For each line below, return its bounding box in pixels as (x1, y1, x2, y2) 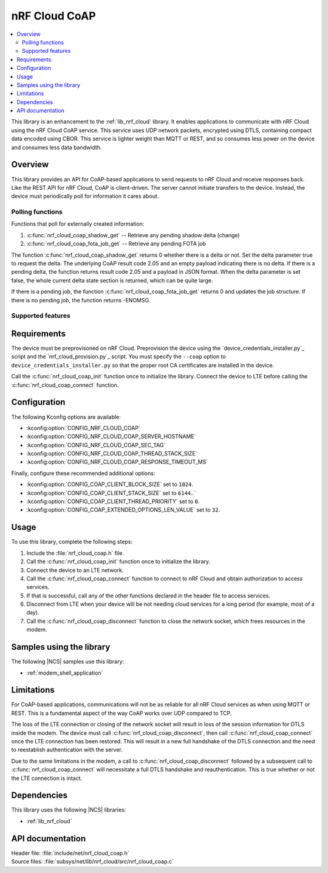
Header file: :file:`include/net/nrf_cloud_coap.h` (11, 849, 130, 857)
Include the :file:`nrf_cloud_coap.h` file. (26, 549, 125, 557)
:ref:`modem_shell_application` (26, 669, 103, 676)
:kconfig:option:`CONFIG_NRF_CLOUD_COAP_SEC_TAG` (26, 441, 166, 448)
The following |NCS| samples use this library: (11, 658, 125, 666)
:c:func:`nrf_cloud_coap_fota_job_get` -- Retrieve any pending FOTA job (26, 240, 207, 248)
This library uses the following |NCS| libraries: (11, 806, 126, 813)
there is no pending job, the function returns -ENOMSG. (11, 296, 151, 304)
